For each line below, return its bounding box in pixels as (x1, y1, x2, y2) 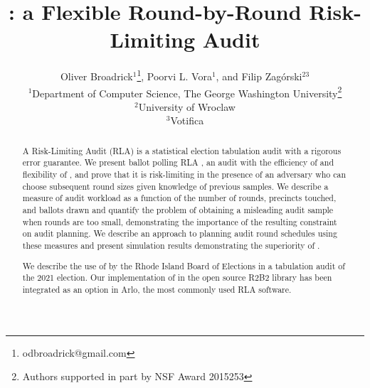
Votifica (170, 113, 204, 128)
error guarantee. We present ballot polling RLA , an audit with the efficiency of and (22, 156, 334, 168)
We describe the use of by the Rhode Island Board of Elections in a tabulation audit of (22, 259, 345, 271)
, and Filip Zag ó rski (216, 68, 302, 83)
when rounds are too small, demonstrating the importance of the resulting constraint (22, 215, 337, 227)
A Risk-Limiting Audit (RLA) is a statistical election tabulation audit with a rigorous (22, 144, 342, 156)
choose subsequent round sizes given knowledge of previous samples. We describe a (22, 180, 329, 192)
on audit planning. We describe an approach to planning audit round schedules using (22, 227, 337, 239)
